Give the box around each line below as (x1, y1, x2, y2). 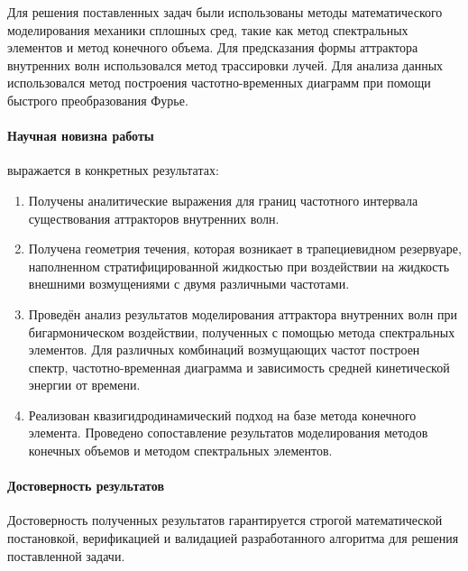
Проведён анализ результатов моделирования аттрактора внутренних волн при (28, 304, 457, 323)
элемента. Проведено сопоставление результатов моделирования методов (28, 423, 428, 442)
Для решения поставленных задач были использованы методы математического (7, 3, 443, 21)
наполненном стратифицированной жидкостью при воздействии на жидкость (28, 256, 450, 275)
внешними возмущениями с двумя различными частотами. (28, 274, 350, 293)
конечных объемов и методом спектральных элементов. (28, 441, 333, 460)
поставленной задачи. (7, 546, 125, 565)
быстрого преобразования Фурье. (7, 90, 188, 109)
